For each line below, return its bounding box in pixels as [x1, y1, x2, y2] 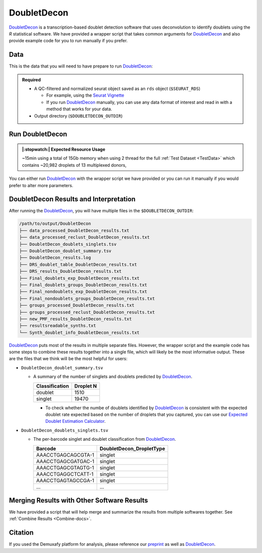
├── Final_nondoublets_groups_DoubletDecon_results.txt [19, 295, 155, 301]
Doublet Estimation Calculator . [45, 418, 106, 424]
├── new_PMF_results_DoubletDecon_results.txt [19, 316, 132, 322]
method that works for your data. [46, 106, 113, 112]
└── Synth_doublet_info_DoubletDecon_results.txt [19, 329, 140, 335]
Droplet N [74, 382, 97, 389]
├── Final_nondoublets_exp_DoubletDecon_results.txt [19, 289, 147, 294]
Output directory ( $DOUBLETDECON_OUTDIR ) [34, 113, 123, 119]
